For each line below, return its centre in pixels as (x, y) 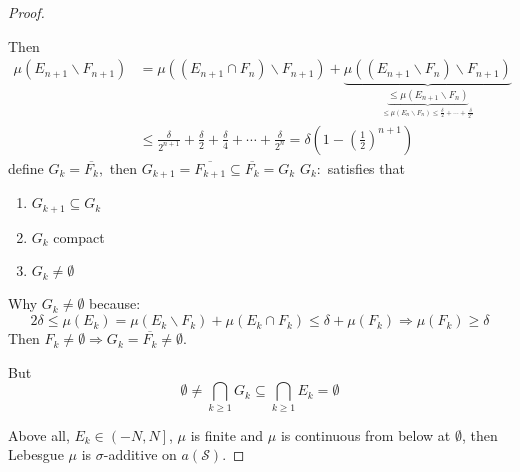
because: (115, 303)
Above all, (39, 434)
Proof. (26, 12)
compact (79, 236)
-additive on (140, 454)
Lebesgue (36, 454)
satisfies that (366, 167)
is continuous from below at (365, 434)
